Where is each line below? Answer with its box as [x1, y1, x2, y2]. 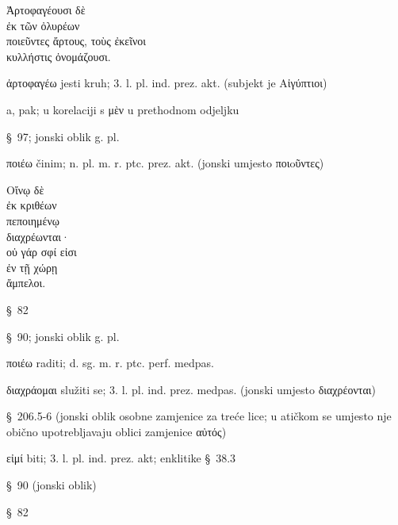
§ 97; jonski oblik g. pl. [6, 128, 120, 144]
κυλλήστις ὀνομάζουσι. [6, 48, 111, 64]
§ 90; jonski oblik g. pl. [6, 328, 120, 344]
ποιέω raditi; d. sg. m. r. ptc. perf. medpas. [6, 354, 214, 371]
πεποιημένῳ [6, 212, 60, 228]
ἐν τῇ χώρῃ [6, 259, 58, 275]
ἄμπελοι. [6, 274, 46, 291]
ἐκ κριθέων [6, 197, 57, 213]
